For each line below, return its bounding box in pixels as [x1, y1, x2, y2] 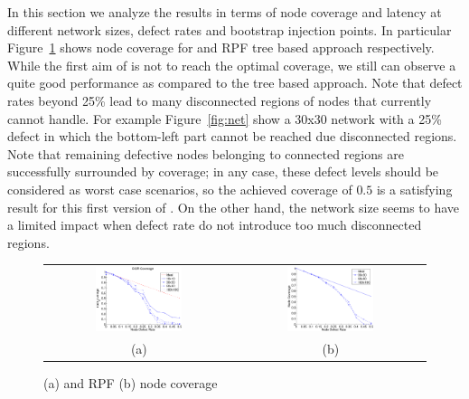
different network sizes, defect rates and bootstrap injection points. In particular [7, 20, 452, 39]
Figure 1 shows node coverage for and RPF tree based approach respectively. [7, 38, 435, 57]
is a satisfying [376, 179, 453, 198]
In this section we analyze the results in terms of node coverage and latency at [7, 3, 442, 21]
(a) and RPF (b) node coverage [43, 373, 218, 392]
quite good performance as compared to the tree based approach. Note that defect [7, 73, 463, 92]
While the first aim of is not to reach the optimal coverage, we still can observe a [7, 55, 456, 74]
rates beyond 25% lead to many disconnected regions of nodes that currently [7, 90, 432, 109]
